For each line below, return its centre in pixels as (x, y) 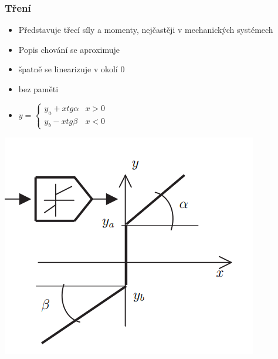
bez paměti (38, 89)
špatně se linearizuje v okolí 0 (72, 69)
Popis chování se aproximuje (69, 49)
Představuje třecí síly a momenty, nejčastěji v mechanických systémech (146, 30)
